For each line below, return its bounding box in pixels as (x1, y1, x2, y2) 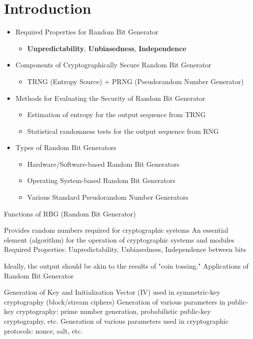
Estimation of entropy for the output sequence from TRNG (27, 109, 206, 120)
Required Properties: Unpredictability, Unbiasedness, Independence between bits (4, 244, 246, 254)
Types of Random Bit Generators (15, 142, 116, 153)
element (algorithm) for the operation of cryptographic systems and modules (4, 234, 235, 245)
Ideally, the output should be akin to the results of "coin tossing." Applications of (4, 261, 249, 271)
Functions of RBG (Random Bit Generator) (4, 208, 136, 218)
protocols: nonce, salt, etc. (4, 325, 83, 336)
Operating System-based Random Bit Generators (27, 175, 176, 185)
